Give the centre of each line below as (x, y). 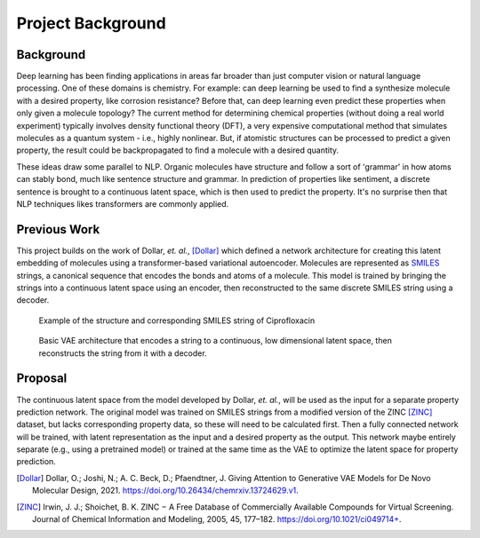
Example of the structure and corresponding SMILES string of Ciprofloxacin (177, 320)
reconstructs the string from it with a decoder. (123, 353)
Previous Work (58, 229)
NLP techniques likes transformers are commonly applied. (123, 203)
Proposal (42, 379)
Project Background (91, 23)
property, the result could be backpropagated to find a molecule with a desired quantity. (178, 150)
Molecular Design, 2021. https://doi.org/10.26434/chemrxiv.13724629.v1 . (166, 491)
